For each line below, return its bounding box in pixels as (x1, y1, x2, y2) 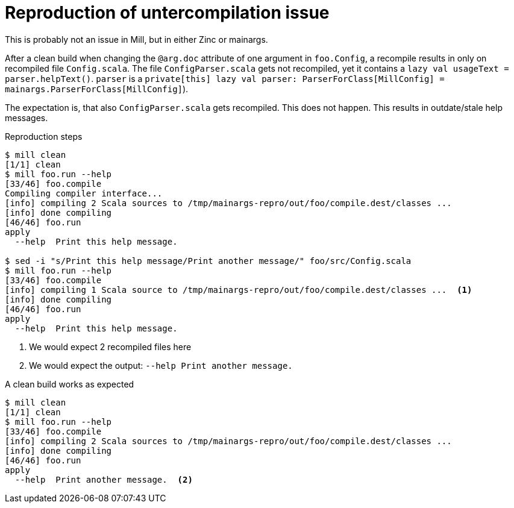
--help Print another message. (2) (14, 474, 193, 484)
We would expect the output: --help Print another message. (29, 360, 293, 371)
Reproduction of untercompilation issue (5, 2, 330, 23)
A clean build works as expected (5, 378, 134, 389)
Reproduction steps (5, 131, 83, 142)
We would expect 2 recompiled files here (29, 341, 192, 352)
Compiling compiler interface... (5, 188, 163, 198)
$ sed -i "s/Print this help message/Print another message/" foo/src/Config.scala (5, 256, 412, 266)
